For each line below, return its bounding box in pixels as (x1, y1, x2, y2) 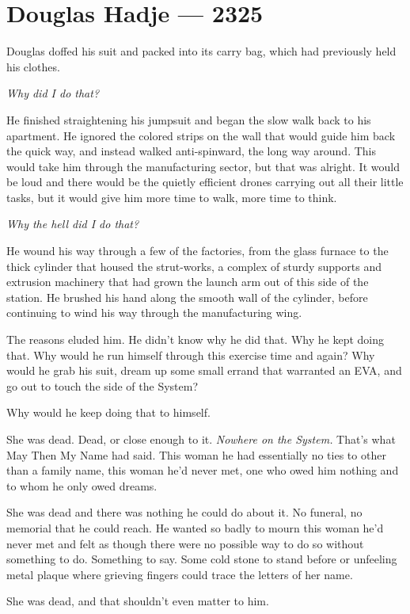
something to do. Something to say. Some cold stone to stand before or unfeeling (6, 551, 397, 567)
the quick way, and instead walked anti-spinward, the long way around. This (6, 143, 376, 159)
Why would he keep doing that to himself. (6, 404, 211, 421)
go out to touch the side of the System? (6, 377, 199, 394)
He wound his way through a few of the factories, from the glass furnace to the (6, 242, 389, 259)
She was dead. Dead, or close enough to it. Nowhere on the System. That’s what (6, 431, 396, 447)
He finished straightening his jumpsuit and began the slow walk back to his (6, 111, 371, 128)
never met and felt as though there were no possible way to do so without (6, 535, 364, 551)
